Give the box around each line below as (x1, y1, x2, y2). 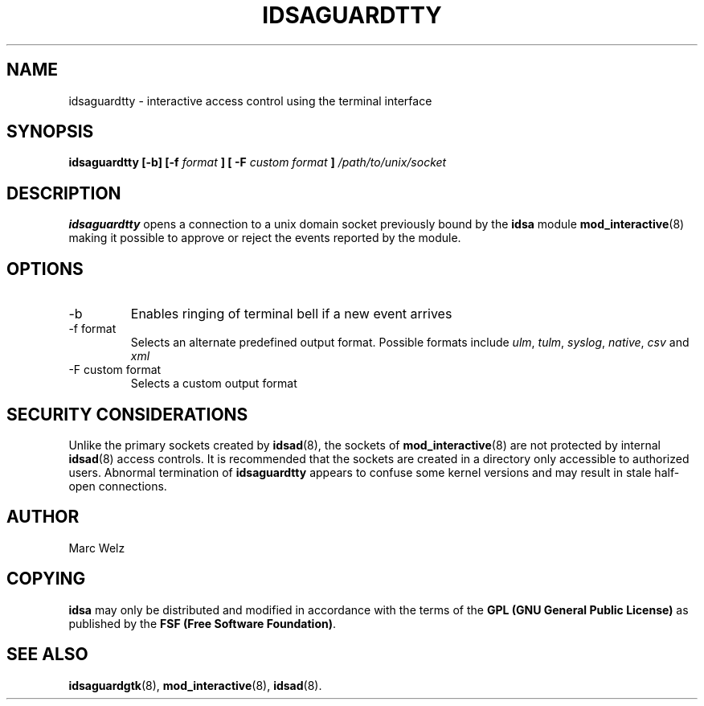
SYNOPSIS (6, 121, 94, 142)
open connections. (68, 478, 167, 493)
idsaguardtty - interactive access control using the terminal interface (68, 93, 432, 108)
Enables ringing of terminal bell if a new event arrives (130, 306, 452, 322)
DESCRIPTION (6, 183, 121, 203)
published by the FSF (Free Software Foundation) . (68, 616, 337, 630)
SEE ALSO (6, 644, 88, 665)
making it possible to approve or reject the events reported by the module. (68, 231, 461, 245)
